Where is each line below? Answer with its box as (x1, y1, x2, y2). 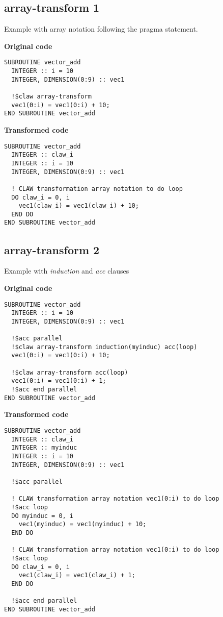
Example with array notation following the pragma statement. (4, 23, 198, 34)
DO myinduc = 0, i (11, 512, 74, 520)
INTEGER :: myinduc (11, 444, 77, 452)
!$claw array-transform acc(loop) (11, 368, 128, 376)
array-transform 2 (4, 241, 100, 257)
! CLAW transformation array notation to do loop (11, 185, 183, 192)
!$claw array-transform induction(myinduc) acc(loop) (11, 343, 198, 351)
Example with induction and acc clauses (4, 265, 129, 276)
